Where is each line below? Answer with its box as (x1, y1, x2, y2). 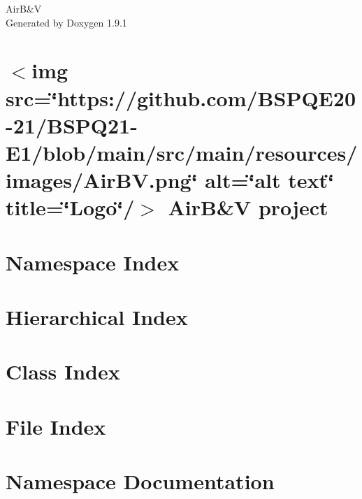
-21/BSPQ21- (6, 110, 138, 139)
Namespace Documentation (6, 467, 275, 496)
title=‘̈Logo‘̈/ (6, 193, 135, 222)
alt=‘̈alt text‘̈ (205, 166, 334, 194)
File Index (6, 412, 106, 440)
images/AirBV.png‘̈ (6, 166, 198, 194)
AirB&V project (168, 193, 328, 222)
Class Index (6, 357, 120, 386)
